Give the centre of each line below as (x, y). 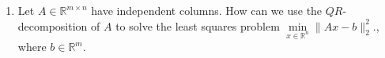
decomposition (53, 25)
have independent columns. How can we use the (207, 10)
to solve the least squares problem (198, 25)
